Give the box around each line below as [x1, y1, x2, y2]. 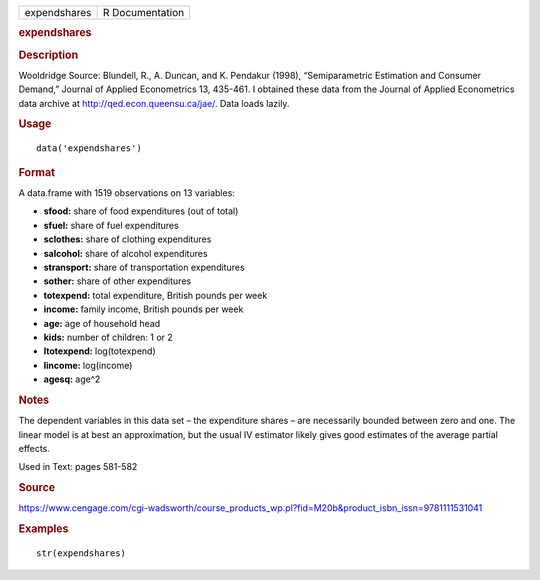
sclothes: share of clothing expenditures [43, 233, 212, 245]
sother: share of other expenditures [43, 275, 192, 287]
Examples [18, 522, 69, 536]
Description [18, 48, 79, 62]
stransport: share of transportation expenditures [43, 261, 245, 273]
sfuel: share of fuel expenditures [43, 219, 179, 231]
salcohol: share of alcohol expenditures [43, 247, 209, 259]
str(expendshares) [36, 548, 127, 559]
